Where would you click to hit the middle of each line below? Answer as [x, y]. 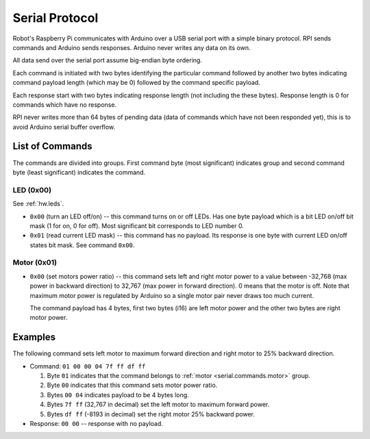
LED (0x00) [32, 190]
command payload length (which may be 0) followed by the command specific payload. [136, 83]
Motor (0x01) [35, 262]
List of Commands [52, 146]
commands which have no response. [64, 104]
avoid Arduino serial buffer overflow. [64, 127]
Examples [34, 337]
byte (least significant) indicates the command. [79, 172]
